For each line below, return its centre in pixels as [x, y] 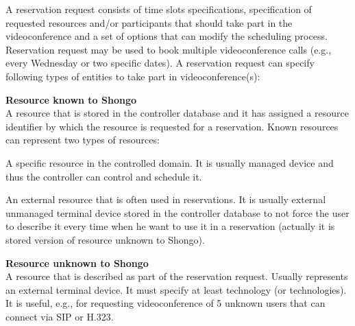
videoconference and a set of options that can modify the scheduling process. [167, 36]
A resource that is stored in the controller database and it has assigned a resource [177, 113]
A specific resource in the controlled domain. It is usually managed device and [170, 162]
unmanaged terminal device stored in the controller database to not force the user [177, 212]
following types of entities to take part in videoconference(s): [133, 76]
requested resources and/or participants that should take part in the [149, 22]
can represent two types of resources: [83, 140]
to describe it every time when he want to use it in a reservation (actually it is [170, 226]
